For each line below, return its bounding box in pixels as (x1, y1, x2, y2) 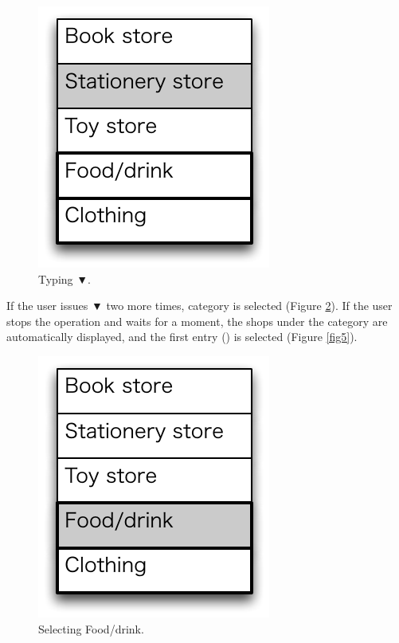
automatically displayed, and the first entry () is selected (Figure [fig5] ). (6, 328, 358, 345)
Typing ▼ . (38, 270, 91, 287)
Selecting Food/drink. (38, 620, 144, 637)
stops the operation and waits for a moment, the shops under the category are (6, 312, 388, 329)
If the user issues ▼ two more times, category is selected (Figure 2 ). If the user (6, 297, 393, 314)
